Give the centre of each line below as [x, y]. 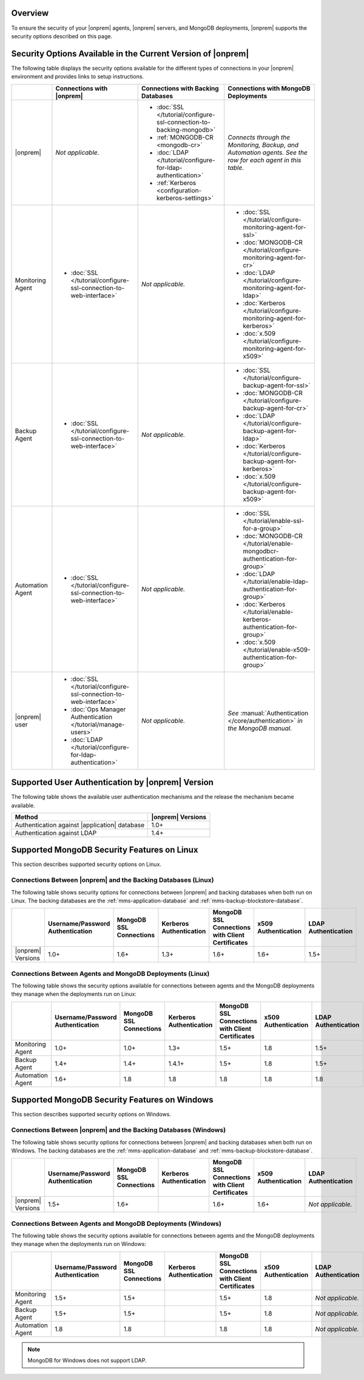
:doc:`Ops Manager [98, 709]
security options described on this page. [62, 36]
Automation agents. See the [268, 152]
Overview [30, 13]
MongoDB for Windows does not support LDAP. [87, 1361]
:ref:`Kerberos [177, 183]
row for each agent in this [265, 160]
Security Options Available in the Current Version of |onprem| [130, 54]
